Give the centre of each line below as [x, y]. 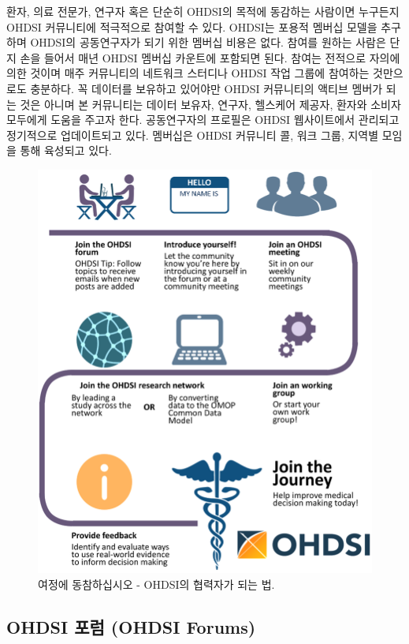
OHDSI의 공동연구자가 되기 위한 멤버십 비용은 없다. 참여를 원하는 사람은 [208, 42]
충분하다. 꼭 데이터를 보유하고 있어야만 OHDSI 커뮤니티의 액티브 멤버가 [206, 88]
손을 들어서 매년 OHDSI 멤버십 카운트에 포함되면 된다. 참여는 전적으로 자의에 [210, 57]
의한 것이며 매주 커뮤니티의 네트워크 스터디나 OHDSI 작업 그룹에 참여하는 [188, 73]
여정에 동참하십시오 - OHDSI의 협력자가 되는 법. [156, 584]
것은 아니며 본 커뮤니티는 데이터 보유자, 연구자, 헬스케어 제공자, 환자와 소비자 [210, 104]
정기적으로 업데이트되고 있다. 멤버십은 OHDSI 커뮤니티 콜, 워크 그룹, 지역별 [193, 135]
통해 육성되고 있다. [66, 150]
